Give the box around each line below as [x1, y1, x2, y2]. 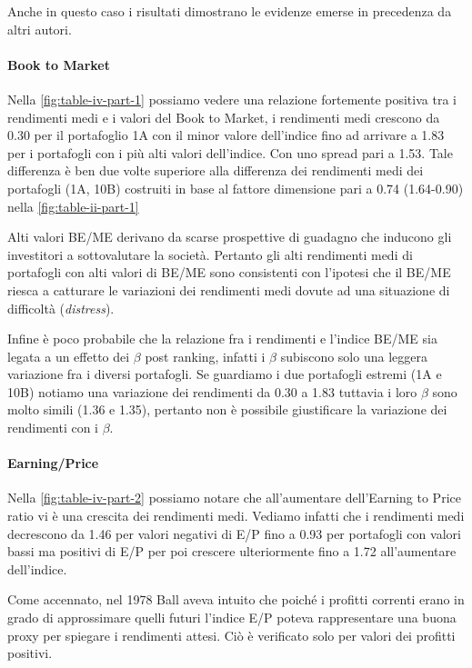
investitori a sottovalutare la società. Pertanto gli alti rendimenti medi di [7, 244, 413, 264]
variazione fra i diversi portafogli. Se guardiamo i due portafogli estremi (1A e [7, 364, 442, 384]
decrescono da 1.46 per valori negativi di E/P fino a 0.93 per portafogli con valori [7, 523, 461, 543]
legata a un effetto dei [7, 346, 130, 365]
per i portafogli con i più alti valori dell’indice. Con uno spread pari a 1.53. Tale [7, 143, 453, 162]
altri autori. [7, 19, 72, 38]
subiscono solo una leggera [280, 346, 427, 365]
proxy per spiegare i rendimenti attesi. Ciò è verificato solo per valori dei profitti [7, 625, 456, 644]
